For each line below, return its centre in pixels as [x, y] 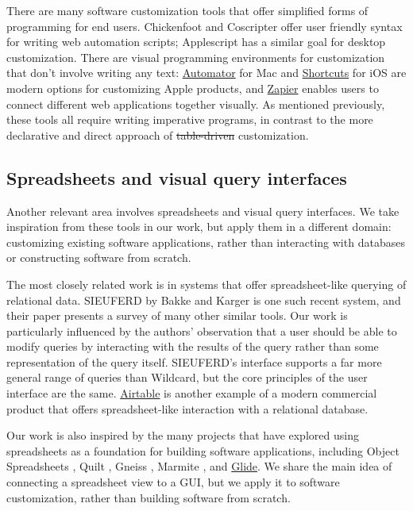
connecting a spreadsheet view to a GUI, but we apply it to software [173, 482]
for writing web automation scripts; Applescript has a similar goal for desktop [196, 42]
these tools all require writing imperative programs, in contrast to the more [190, 119]
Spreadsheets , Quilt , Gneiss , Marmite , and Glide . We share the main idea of [199, 466]
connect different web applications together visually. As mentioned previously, [196, 104]
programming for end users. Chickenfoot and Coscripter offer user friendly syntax [205, 26]
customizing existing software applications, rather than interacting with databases [206, 242]
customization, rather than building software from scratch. [149, 497]
